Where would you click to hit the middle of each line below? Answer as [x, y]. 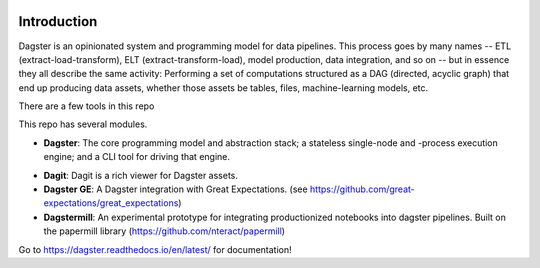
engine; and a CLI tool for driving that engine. [136, 157]
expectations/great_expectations [111, 203]
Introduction [58, 21]
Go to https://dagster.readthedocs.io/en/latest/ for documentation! [155, 249]
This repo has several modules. [83, 124]
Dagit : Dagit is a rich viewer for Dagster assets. [141, 175]
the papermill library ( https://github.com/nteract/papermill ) [164, 231]
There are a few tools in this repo [86, 106]
